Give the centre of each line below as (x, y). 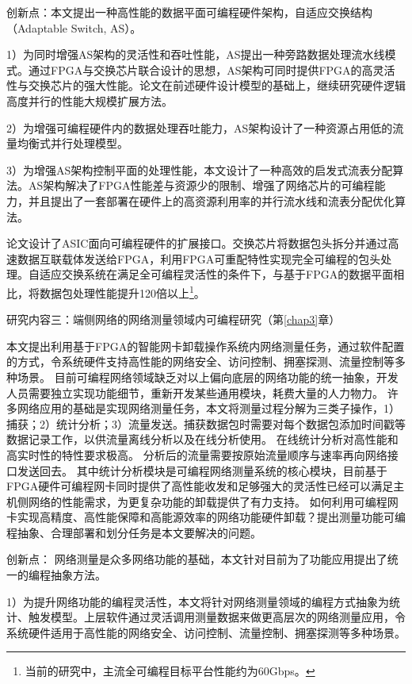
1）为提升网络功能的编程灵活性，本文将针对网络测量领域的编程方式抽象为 (198, 601)
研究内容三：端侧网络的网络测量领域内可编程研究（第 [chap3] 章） (174, 319)
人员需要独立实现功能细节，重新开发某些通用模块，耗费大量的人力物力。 (195, 392)
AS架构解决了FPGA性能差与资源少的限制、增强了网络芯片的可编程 (201, 185)
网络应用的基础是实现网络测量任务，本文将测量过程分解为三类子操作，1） (208, 408)
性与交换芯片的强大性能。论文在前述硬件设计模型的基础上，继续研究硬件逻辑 (206, 85)
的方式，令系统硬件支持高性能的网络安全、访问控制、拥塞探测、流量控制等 (200, 361)
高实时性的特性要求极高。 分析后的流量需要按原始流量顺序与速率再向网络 (197, 454)
